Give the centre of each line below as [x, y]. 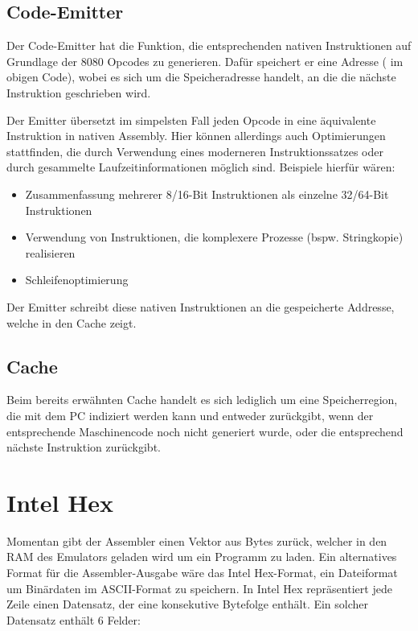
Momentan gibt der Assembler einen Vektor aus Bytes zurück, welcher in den [197, 540]
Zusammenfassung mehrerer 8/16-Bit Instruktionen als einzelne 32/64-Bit [207, 194]
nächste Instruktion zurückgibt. [84, 447]
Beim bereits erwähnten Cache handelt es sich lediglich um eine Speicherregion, [202, 400]
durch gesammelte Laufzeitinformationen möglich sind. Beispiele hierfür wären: [201, 167]
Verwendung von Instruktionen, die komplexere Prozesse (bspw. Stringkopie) [214, 237]
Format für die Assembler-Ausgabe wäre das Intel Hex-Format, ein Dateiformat [202, 572]
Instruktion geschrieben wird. [79, 92]
